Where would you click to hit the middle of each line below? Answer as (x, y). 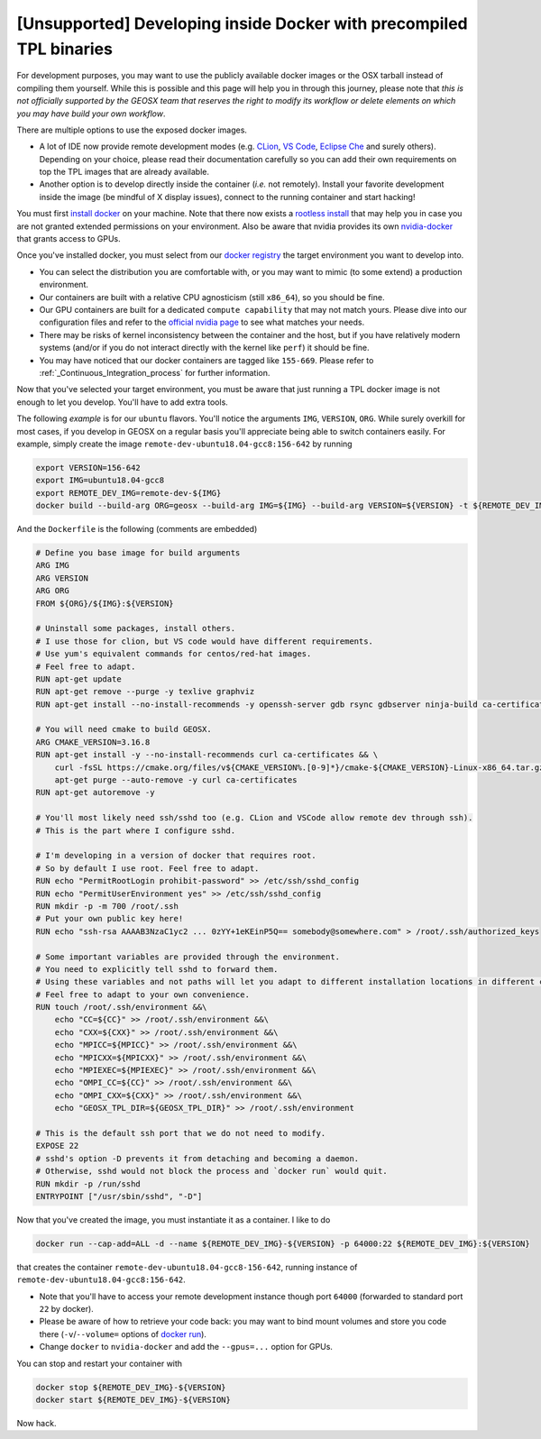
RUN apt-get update (78, 679)
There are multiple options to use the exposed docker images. (132, 130)
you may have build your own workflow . (91, 114)
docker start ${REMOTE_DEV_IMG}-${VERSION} (133, 1400)
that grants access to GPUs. (69, 239)
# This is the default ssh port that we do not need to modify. (181, 1133)
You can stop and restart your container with (100, 1363)
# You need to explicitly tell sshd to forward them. (157, 969)
